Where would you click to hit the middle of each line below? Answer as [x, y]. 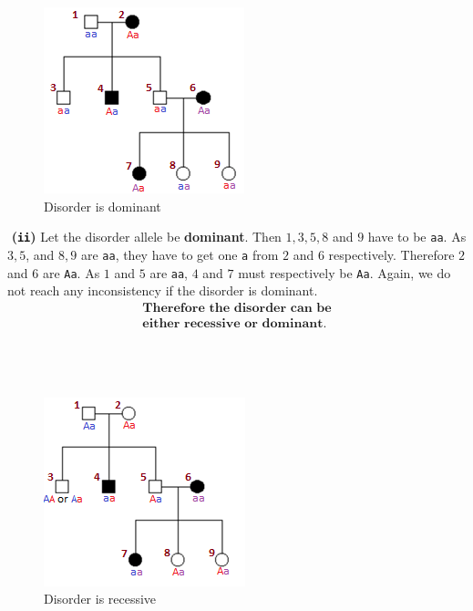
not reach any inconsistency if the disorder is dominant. [163, 290]
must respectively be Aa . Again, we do [344, 272]
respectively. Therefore [391, 254]
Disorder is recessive [100, 599]
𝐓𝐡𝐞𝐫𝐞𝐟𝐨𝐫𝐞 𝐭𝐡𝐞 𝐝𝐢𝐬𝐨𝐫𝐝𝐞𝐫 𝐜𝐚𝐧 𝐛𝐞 [237, 308]
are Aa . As [71, 272]
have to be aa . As [417, 237]
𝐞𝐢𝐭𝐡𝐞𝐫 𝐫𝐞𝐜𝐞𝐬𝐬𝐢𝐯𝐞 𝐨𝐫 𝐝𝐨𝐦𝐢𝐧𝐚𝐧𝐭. [235, 323]
